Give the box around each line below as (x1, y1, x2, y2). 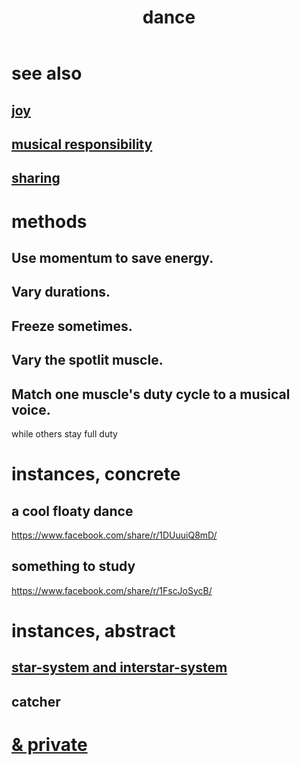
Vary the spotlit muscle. (11, 352, 164, 369)
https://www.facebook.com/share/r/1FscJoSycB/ (11, 584, 213, 596)
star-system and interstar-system (11, 659, 228, 676)
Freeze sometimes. (11, 317, 133, 335)
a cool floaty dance (11, 502, 134, 520)
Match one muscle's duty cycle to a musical (11, 386, 291, 403)
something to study (11, 558, 136, 575)
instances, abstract (11, 619, 176, 642)
